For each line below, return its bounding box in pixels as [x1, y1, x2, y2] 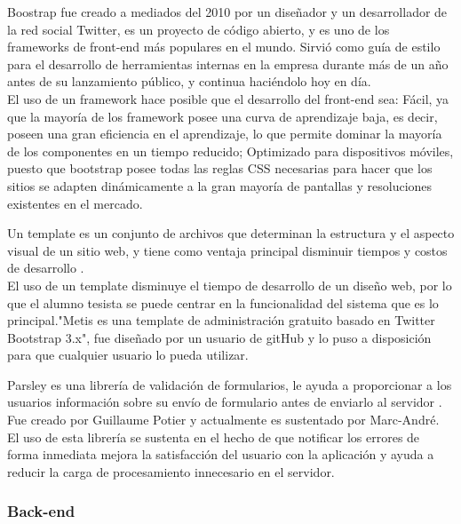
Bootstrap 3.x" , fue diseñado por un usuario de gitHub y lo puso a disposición [7, 328, 432, 346]
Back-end [7, 500, 76, 522]
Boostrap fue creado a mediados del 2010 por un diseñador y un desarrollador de [7, 3, 448, 20]
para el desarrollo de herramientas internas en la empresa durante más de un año [7, 54, 449, 73]
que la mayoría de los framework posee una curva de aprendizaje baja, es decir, [7, 107, 438, 125]
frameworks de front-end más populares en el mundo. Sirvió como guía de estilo [7, 37, 441, 56]
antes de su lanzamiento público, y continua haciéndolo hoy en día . [7, 72, 371, 91]
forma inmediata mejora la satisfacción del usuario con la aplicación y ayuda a [7, 445, 434, 464]
